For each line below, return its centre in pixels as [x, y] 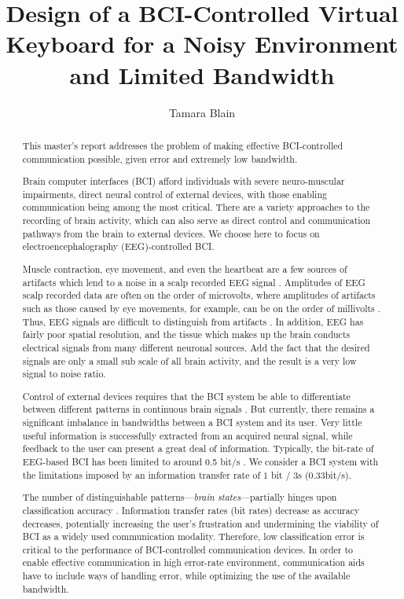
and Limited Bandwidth [202, 74]
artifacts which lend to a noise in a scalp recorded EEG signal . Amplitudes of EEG [194, 282]
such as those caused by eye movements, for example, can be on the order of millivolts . [202, 308]
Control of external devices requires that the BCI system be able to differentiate [186, 396]
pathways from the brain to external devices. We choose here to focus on [171, 233]
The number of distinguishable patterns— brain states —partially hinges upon [180, 497]
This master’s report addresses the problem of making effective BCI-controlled [183, 145]
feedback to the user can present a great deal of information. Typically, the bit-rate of [198, 448]
